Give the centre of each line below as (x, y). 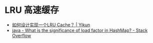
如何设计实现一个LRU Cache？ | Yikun (51, 25)
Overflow (21, 36)
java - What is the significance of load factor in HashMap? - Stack (80, 30)
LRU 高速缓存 (32, 10)
